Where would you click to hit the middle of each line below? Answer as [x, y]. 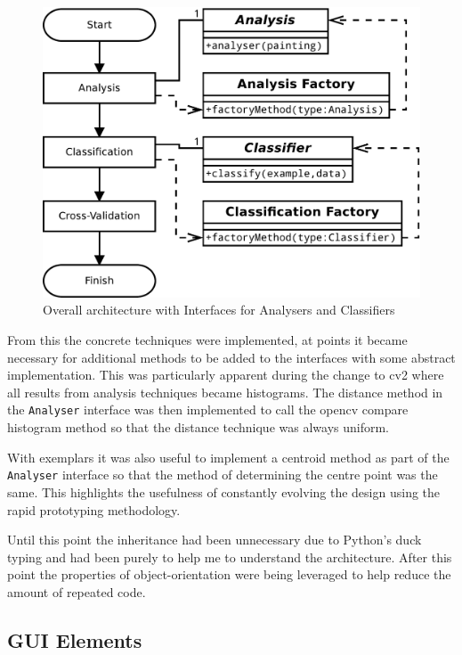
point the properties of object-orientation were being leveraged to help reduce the [229, 574]
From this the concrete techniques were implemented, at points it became [207, 340]
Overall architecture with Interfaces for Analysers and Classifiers [219, 310]
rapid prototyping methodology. [94, 509]
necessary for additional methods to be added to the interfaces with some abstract [231, 357]
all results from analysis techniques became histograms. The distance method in [225, 392]
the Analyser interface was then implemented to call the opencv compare [208, 409]
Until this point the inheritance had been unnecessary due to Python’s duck [215, 540]
